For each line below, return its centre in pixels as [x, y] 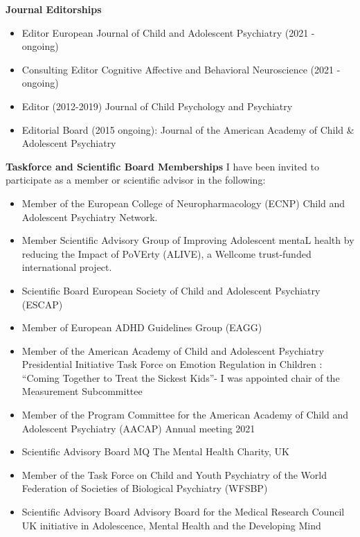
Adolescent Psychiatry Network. [90, 217]
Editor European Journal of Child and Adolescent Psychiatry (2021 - [168, 32]
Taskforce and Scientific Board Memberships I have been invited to [162, 166]
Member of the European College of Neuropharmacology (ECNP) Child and [183, 203]
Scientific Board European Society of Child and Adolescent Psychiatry [171, 290]
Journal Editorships [54, 9]
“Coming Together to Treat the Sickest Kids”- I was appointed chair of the [181, 377]
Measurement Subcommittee [82, 391]
